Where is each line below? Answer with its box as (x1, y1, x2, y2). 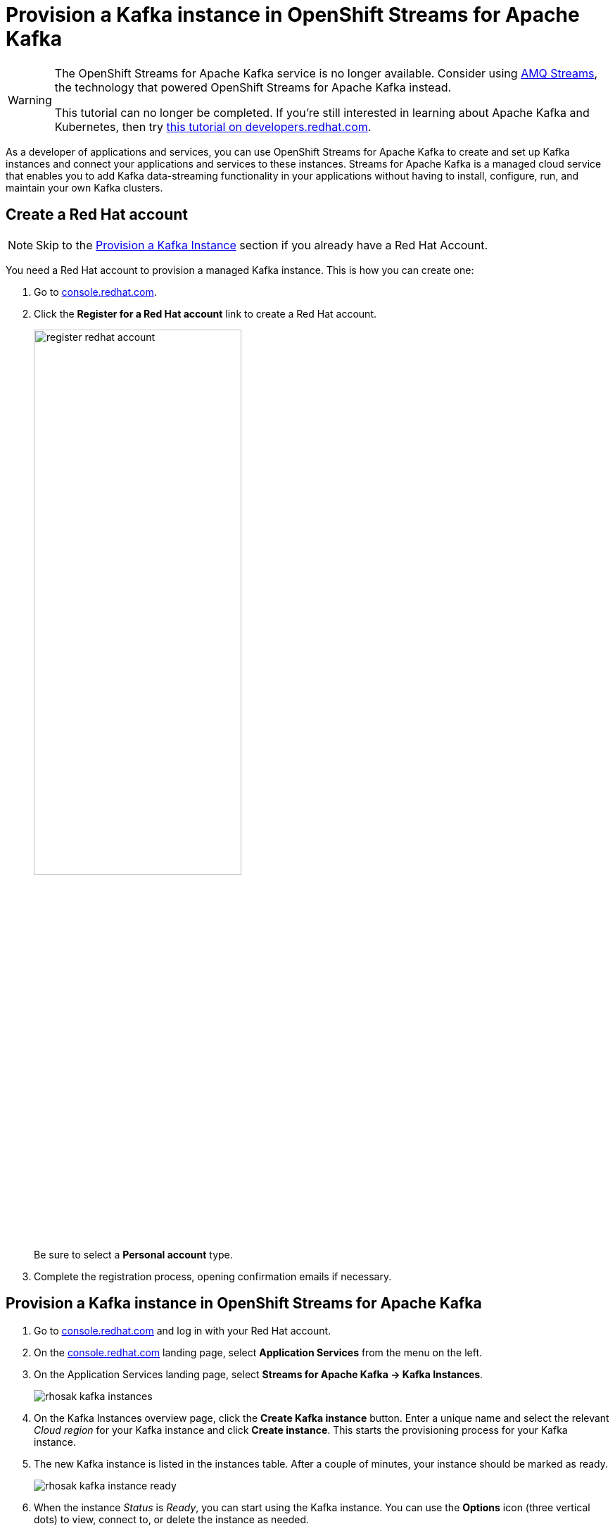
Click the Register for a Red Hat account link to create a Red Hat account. (34, 307, 376, 320)
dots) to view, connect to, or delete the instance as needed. (34, 1513, 310, 1525)
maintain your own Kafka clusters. (6, 181, 163, 194)
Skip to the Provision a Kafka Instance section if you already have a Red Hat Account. (36, 237, 488, 252)
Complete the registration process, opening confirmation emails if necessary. (34, 1270, 392, 1282)
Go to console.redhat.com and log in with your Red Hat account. (34, 1324, 331, 1337)
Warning (8, 92, 52, 107)
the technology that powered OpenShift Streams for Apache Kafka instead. (54, 80, 452, 94)
